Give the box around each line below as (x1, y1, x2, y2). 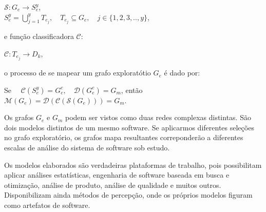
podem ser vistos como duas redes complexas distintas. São (65, 112, 251, 123)
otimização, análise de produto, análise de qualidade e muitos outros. (4, 179, 221, 190)
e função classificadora (4, 31, 74, 42)
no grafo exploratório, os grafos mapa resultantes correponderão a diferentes (4, 132, 243, 143)
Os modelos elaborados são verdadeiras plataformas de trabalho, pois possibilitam (4, 159, 262, 170)
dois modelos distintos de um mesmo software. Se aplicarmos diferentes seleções (4, 122, 254, 132)
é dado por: (164, 67, 200, 78)
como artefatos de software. (4, 200, 90, 210)
